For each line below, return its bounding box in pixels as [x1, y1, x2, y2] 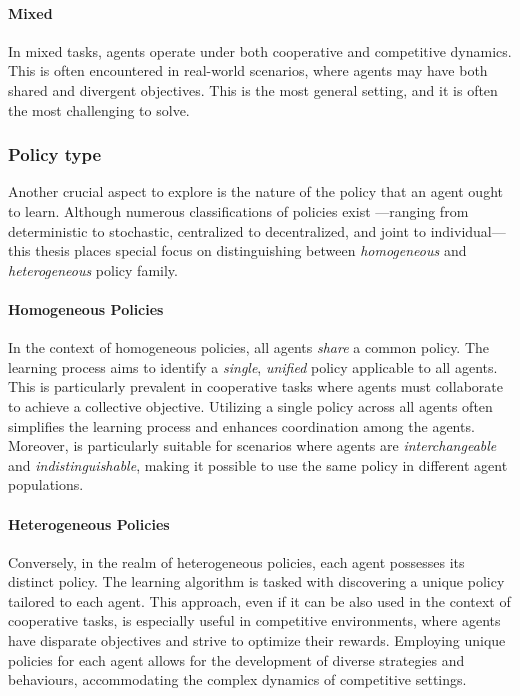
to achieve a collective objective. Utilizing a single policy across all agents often [8, 395, 493, 416]
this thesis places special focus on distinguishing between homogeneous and [8, 240, 467, 261]
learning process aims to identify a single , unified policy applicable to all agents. [8, 356, 498, 377]
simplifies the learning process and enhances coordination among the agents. [8, 415, 475, 436]
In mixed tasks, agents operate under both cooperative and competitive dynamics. [8, 40, 512, 61]
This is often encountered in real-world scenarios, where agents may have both [8, 60, 488, 81]
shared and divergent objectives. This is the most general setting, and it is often [8, 79, 498, 100]
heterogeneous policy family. [8, 259, 178, 280]
